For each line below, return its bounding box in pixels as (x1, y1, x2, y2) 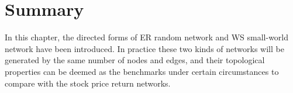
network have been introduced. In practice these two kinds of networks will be (5, 42, 284, 54)
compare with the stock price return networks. (5, 77, 171, 89)
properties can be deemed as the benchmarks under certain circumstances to (5, 65, 279, 77)
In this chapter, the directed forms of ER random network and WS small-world (5, 31, 289, 43)
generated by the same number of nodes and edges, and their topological (5, 54, 265, 66)
